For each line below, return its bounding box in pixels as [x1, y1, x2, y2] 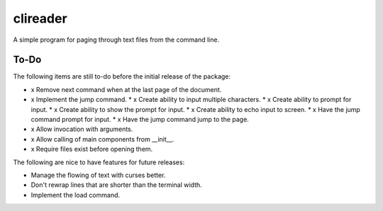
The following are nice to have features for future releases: [13, 158, 185, 166]
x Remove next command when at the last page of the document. [30, 85, 222, 93]
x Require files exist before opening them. [30, 145, 153, 154]
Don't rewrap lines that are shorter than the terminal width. [30, 181, 202, 189]
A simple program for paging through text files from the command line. [13, 35, 220, 44]
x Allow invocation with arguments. [30, 125, 133, 134]
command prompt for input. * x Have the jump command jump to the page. [30, 115, 250, 124]
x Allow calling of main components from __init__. [30, 135, 174, 143]
